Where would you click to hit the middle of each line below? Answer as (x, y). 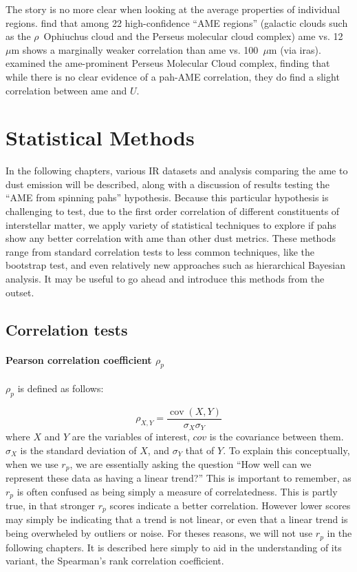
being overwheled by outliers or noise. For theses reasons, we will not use (159, 533)
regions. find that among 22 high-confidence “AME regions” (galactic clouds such (177, 22)
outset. (20, 292)
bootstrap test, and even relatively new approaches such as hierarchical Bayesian (175, 265)
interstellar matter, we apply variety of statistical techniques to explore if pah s (171, 224)
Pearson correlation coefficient (79, 359)
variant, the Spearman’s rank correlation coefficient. (115, 561)
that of (200, 450)
